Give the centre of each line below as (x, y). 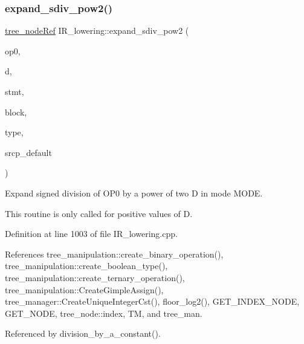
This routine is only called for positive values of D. (99, 213)
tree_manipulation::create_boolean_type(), (86, 266)
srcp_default (28, 152)
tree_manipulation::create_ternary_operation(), (95, 277)
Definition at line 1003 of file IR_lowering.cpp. (91, 234)
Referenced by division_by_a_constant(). (83, 333)
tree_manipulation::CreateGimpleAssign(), (84, 289)
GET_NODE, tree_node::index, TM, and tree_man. (104, 313)
